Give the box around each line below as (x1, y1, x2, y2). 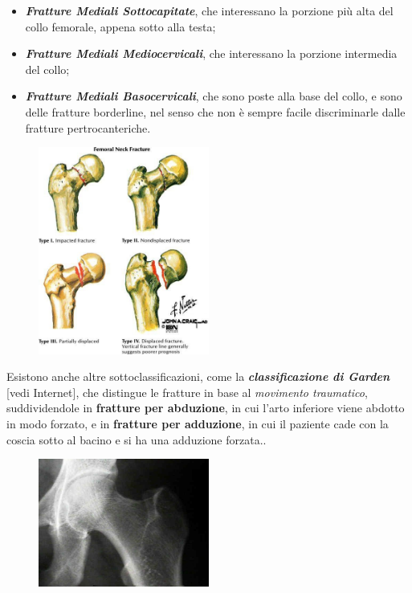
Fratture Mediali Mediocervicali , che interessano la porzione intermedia (25, 45, 398, 62)
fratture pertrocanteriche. (25, 119, 151, 136)
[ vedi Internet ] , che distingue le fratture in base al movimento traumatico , (6, 383, 368, 400)
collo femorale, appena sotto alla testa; (25, 18, 216, 35)
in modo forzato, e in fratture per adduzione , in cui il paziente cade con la (6, 415, 389, 432)
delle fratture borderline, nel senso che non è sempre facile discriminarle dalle (25, 103, 406, 120)
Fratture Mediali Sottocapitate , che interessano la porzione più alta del (25, 2, 394, 18)
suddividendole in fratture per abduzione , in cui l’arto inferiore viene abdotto (6, 399, 405, 416)
